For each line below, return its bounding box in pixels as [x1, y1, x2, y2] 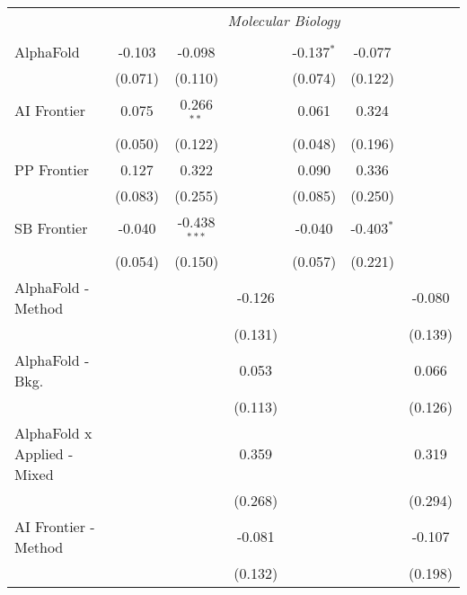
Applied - [14, 442, 74, 464]
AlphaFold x [14, 422, 93, 443]
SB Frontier [14, 218, 88, 239]
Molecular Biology [227, 10, 340, 31]
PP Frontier [14, 158, 90, 180]
